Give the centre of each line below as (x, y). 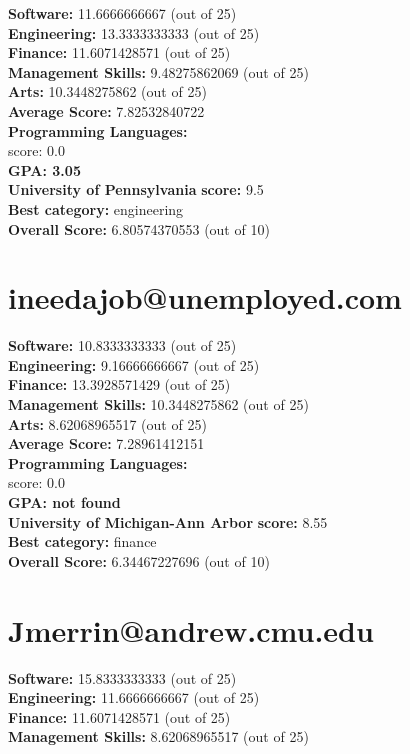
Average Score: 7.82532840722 (106, 110)
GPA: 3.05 (44, 169)
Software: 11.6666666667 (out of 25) (122, 13)
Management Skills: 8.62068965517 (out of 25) (158, 736)
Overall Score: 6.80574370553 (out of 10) (139, 228)
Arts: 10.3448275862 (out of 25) (107, 91)
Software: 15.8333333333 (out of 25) (122, 677)
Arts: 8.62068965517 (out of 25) (107, 423)
